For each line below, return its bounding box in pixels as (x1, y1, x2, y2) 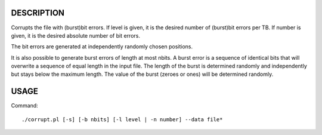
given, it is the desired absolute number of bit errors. (11, 32, 140, 39)
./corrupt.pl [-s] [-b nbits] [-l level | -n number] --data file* (21, 116, 223, 122)
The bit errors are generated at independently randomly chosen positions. (11, 43, 193, 50)
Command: (11, 102, 38, 109)
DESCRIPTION (11, 8, 65, 18)
